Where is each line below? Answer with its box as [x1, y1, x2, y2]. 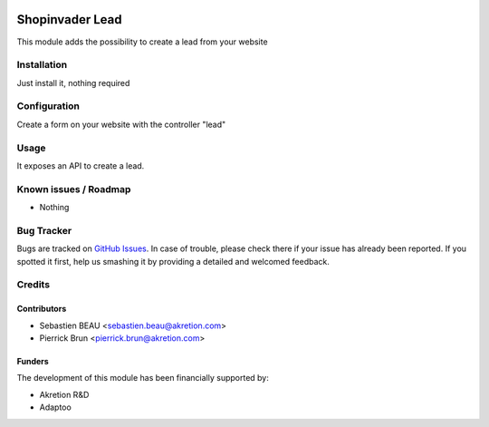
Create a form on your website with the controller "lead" [16, 119, 226, 130]
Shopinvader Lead [16, 12, 122, 27]
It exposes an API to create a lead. [16, 160, 145, 171]
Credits [16, 278, 50, 291]
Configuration [16, 100, 81, 112]
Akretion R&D [39, 389, 90, 400]
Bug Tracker [16, 224, 72, 237]
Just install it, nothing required [16, 77, 130, 88]
